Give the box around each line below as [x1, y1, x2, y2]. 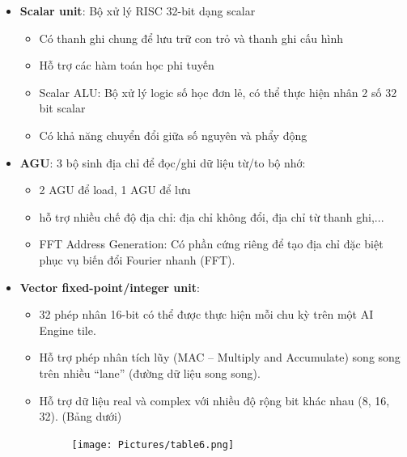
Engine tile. [39, 321, 96, 338]
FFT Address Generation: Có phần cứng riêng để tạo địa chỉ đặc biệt [39, 235, 384, 252]
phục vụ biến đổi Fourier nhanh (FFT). [39, 251, 235, 268]
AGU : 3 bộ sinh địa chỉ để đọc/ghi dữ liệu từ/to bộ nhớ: [19, 154, 306, 171]
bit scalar [39, 99, 86, 116]
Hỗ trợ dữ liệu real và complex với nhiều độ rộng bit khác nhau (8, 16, [39, 391, 390, 408]
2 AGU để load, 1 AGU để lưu [39, 181, 191, 198]
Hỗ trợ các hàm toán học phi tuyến [39, 57, 214, 74]
